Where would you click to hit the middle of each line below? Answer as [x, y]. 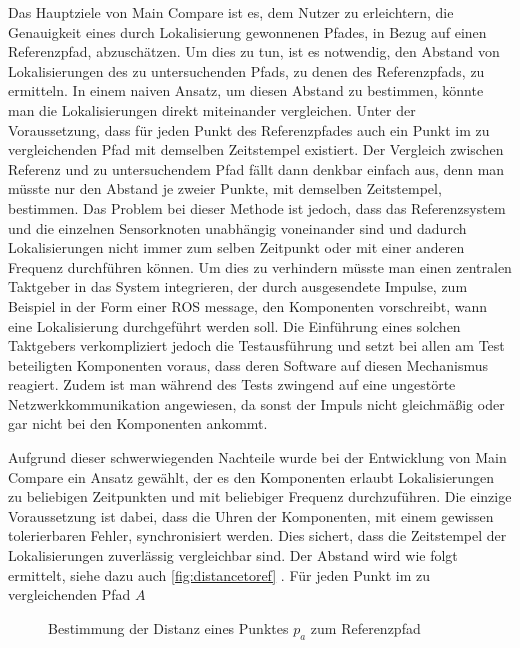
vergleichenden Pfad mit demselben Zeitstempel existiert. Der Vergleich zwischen [256, 149]
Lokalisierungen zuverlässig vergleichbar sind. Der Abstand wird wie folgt [233, 555]
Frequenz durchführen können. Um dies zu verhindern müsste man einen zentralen [260, 266]
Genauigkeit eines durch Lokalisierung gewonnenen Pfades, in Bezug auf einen [247, 31]
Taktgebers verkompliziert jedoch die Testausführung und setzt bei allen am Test [256, 345]
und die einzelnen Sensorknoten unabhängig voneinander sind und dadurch [237, 227]
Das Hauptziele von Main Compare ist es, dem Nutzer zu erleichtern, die [231, 12]
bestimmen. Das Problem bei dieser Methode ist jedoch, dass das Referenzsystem [257, 207]
